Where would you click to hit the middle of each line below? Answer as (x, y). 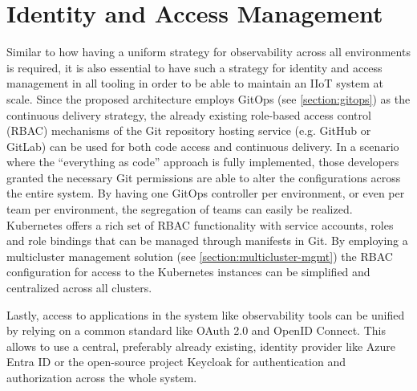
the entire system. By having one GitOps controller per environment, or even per (206, 193)
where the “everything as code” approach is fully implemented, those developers (203, 162)
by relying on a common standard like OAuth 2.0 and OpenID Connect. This (196, 330)
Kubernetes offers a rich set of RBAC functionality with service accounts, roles (200, 224)
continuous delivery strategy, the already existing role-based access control (189, 114)
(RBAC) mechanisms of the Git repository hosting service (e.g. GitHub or (189, 130)
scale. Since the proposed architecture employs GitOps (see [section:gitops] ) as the (208, 98)
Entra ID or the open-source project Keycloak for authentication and (176, 362)
